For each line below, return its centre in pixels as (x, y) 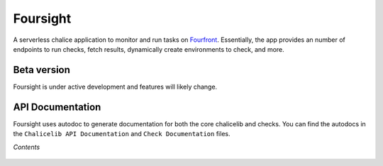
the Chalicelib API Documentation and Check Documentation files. (122, 134)
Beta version (42, 70)
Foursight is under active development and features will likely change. (115, 87)
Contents (27, 147)
